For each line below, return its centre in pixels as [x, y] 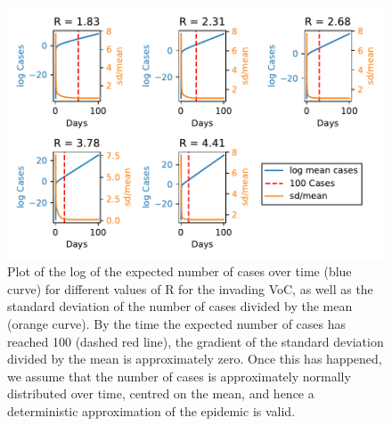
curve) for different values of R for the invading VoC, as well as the [190, 288]
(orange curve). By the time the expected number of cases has [177, 324]
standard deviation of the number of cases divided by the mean [180, 306]
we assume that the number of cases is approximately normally [179, 376]
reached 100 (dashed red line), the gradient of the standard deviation [196, 341]
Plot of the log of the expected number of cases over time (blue [180, 271]
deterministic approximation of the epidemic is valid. [151, 411]
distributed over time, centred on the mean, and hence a [161, 393]
